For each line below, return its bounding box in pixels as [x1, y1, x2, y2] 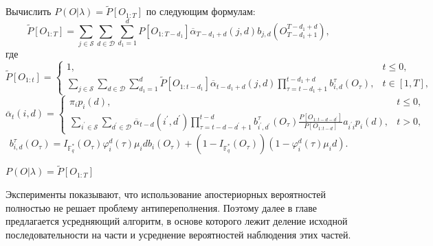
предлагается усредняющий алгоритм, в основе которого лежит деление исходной [5, 214, 348, 228]
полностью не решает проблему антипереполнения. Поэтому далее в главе [5, 200, 318, 214]
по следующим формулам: [146, 4, 256, 19]
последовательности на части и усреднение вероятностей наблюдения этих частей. [5, 227, 351, 241]
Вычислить [5, 4, 52, 19]
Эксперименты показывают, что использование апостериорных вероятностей [5, 187, 326, 201]
